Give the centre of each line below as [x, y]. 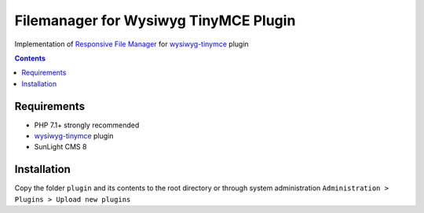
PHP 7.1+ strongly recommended [87, 125]
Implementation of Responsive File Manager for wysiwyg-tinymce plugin [132, 44]
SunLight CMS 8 [60, 147]
